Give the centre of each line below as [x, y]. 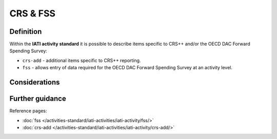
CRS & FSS [33, 13]
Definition [26, 32]
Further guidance [38, 99]
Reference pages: [28, 111]
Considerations [35, 82]
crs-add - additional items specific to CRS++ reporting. [82, 60]
